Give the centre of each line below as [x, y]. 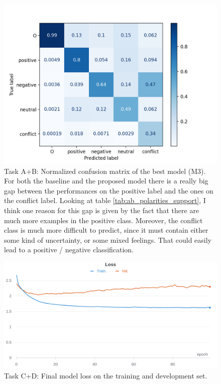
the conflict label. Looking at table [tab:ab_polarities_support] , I [105, 200]
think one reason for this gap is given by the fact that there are [102, 210]
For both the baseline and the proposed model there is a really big [106, 181]
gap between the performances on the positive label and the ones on [109, 190]
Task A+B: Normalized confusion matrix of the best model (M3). [105, 171]
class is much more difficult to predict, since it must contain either [106, 230]
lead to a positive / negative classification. [69, 250]
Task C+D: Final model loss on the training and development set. [106, 375]
